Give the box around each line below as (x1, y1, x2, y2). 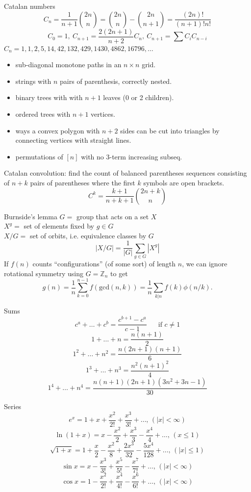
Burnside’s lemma (4, 211, 57, 221)
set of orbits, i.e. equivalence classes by (29, 230, 147, 240)
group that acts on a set (76, 211, 149, 221)
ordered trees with (15, 109, 71, 119)
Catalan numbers (4, 1, 55, 11)
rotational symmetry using (4, 268, 84, 278)
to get (110, 268, 128, 278)
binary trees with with (15, 92, 83, 103)
